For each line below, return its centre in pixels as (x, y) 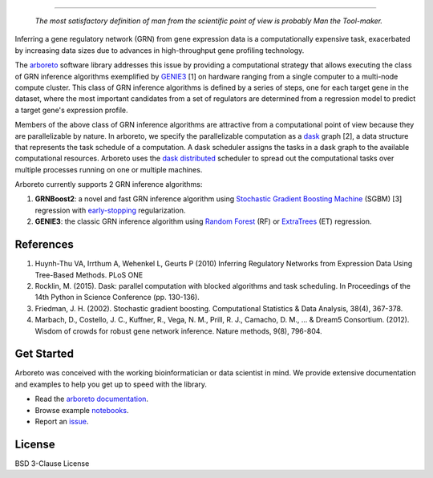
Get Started (44, 354)
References (44, 245)
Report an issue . (62, 421)
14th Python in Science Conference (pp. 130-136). (117, 298)
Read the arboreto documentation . (91, 399)
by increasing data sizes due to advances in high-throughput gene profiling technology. (160, 50)
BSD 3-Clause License (52, 463)
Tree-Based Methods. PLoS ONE (89, 275)
